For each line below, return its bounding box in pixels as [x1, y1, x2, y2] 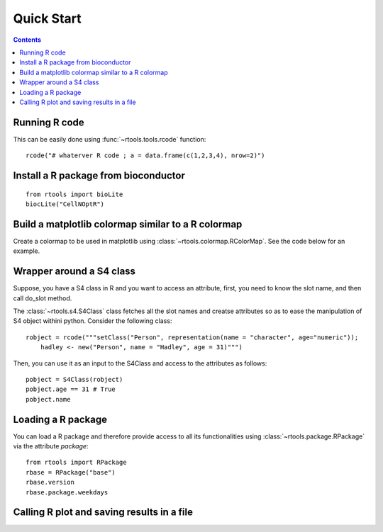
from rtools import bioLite [26, 190, 123, 198]
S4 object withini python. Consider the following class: [13, 317, 172, 325]
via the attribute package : [13, 442, 89, 450]
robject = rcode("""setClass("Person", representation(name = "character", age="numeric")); [26, 333, 359, 341]
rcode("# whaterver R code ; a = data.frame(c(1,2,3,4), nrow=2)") [26, 152, 265, 159]
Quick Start [13, 11, 82, 26]
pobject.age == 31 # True [26, 385, 116, 393]
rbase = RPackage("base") [26, 468, 116, 476]
